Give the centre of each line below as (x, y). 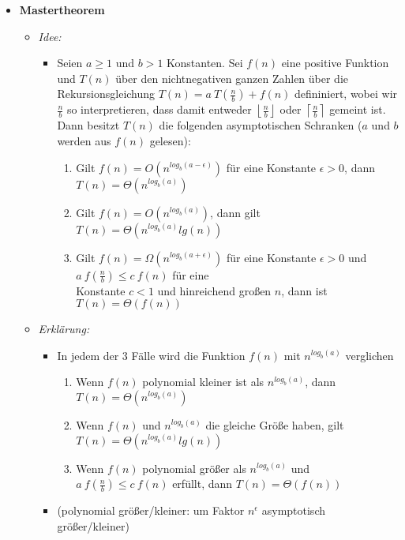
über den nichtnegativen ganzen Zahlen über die (232, 78)
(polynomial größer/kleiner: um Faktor (151, 510)
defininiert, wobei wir (346, 94)
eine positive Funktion (335, 63)
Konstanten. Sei (205, 63)
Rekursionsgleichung (106, 94)
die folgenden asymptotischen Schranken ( (261, 125)
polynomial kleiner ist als (203, 382)
